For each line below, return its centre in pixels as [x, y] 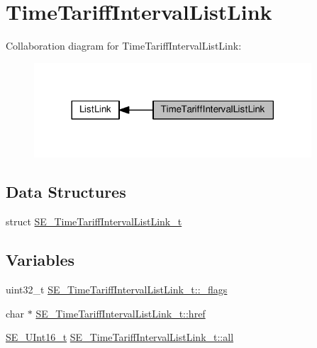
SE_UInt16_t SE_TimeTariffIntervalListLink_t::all [120, 337]
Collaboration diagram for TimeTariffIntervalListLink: [124, 46]
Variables [40, 260]
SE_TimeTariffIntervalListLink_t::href [121, 313]
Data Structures [66, 192]
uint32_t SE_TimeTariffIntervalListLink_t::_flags [117, 289]
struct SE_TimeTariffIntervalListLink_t [94, 221]
